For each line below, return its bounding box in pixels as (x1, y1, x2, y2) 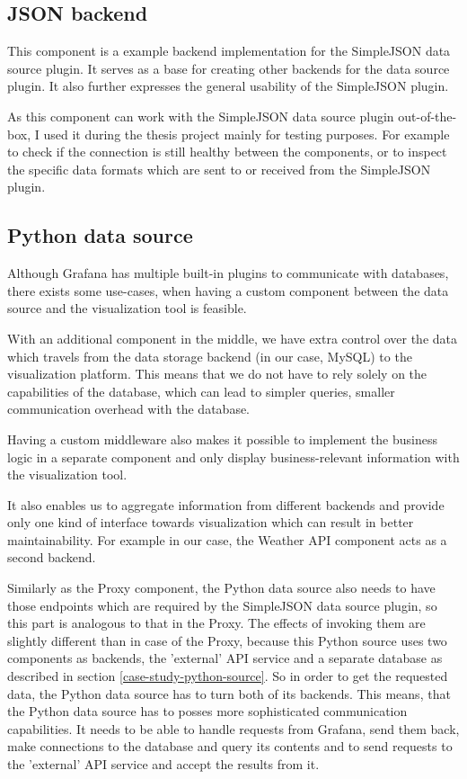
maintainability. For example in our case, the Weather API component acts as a (7, 530, 447, 549)
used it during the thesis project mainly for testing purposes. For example (43, 124, 450, 143)
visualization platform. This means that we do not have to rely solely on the (7, 364, 427, 383)
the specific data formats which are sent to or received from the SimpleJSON (7, 159, 431, 178)
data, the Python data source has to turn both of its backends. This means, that (7, 684, 451, 703)
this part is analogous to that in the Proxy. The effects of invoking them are (7, 613, 426, 632)
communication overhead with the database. (7, 399, 251, 418)
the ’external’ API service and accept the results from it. (7, 755, 320, 773)
